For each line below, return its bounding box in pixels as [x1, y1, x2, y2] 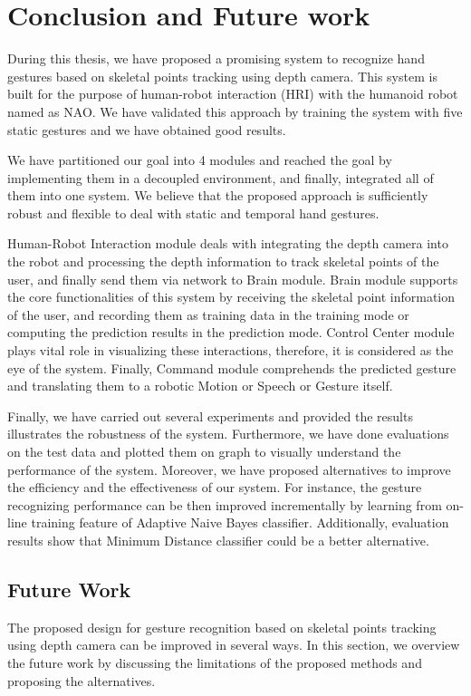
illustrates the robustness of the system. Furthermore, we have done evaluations [7, 424, 449, 443]
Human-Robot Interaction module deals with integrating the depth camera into [7, 234, 448, 253]
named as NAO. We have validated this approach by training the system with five [7, 101, 463, 121]
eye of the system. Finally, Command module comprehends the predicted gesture [7, 358, 457, 377]
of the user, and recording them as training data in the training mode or [7, 304, 409, 324]
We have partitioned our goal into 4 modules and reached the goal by [7, 150, 392, 169]
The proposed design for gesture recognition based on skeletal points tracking [7, 617, 437, 636]
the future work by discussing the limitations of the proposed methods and [7, 652, 422, 672]
